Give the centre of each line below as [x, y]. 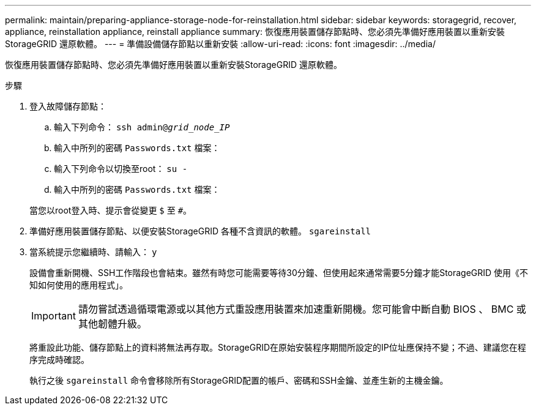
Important [54, 316]
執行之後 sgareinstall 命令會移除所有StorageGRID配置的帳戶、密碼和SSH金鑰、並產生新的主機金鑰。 [239, 380]
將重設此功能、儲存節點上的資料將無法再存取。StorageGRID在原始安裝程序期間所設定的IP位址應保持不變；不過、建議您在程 [278, 347]
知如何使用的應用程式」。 [79, 285]
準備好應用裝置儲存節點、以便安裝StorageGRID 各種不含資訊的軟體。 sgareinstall [200, 231]
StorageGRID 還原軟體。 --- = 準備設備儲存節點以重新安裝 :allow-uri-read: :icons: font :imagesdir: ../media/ [220, 44]
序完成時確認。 [59, 360]
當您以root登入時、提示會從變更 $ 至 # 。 [111, 210]
